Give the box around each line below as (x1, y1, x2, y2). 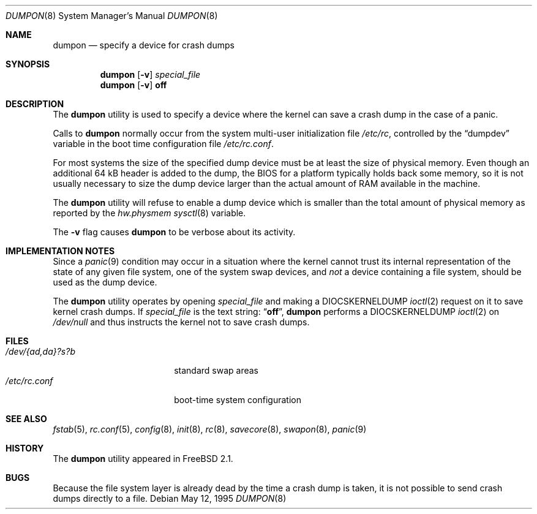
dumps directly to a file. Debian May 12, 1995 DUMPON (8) (53, 493, 287, 504)
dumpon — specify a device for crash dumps (53, 40, 235, 50)
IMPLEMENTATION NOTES (6, 246, 115, 256)
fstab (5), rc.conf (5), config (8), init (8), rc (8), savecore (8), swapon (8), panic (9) (53, 424, 367, 434)
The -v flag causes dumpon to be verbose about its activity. (53, 227, 296, 237)
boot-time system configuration (174, 395, 301, 405)
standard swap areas (174, 365, 259, 376)
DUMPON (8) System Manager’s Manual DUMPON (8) (6, 10, 218, 21)
